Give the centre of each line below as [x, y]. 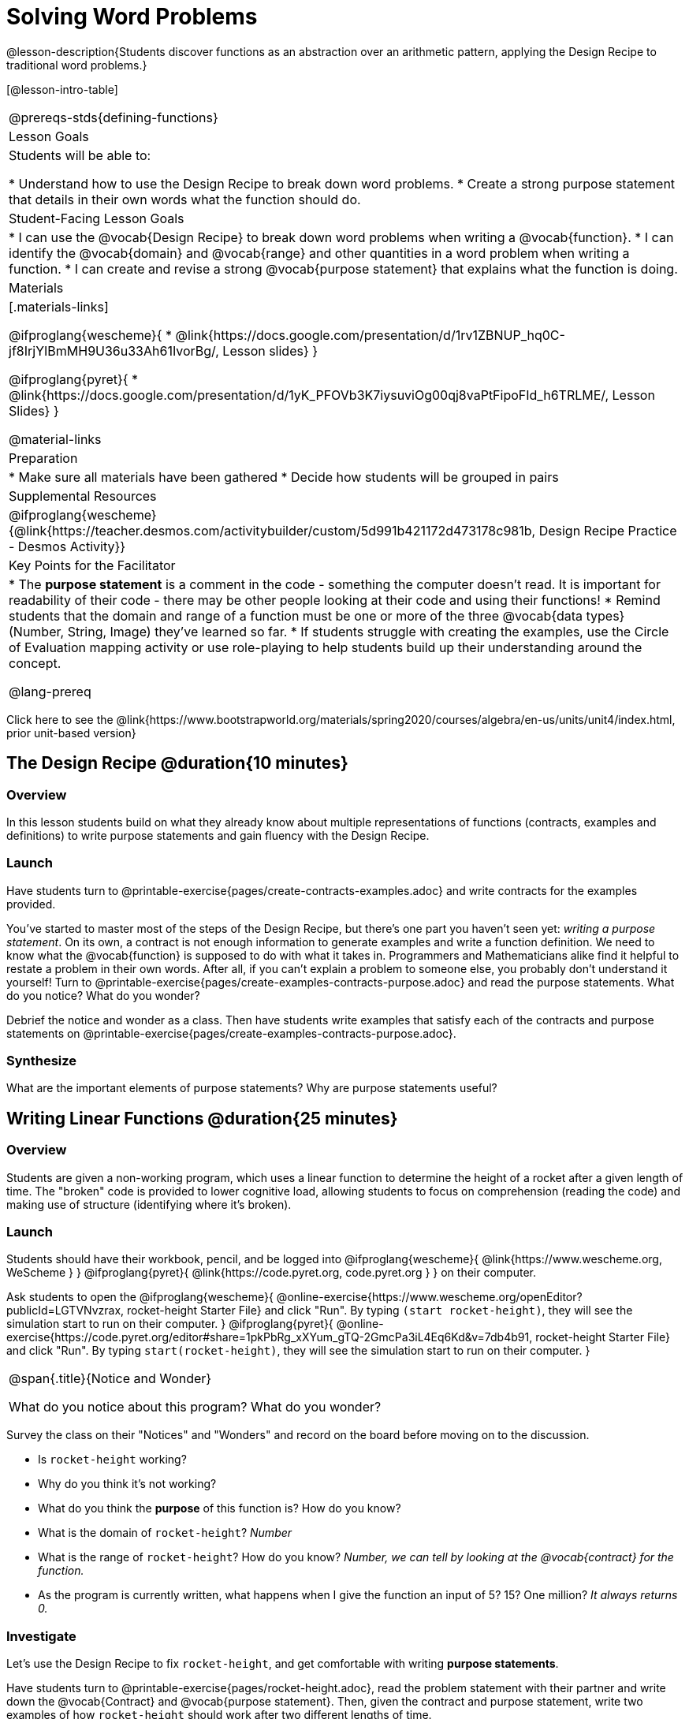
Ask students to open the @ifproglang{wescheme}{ [140, 1297]
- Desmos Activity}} [67, 546]
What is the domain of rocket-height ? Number [165, 1533]
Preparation [43, 458]
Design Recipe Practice [608, 530]
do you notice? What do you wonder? [103, 995]
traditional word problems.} [77, 65]
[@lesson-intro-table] [62, 89]
